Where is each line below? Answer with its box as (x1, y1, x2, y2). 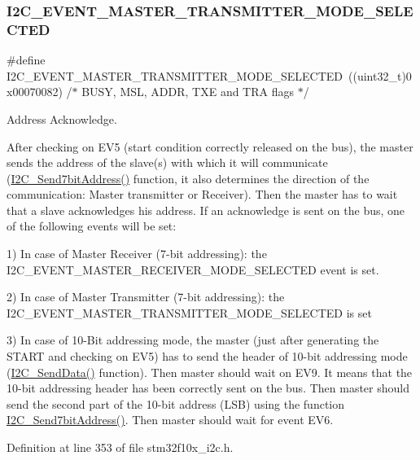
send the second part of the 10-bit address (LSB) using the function (7, 395, 345, 412)
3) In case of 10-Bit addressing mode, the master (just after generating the (7, 331, 379, 348)
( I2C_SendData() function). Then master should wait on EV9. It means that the (7, 363, 413, 380)
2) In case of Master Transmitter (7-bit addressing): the (7, 288, 285, 305)
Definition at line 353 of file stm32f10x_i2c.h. (7, 439, 234, 456)
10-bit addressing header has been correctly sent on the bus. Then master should (7, 379, 409, 396)
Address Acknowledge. (7, 110, 117, 127)
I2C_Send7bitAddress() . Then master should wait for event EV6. (7, 411, 334, 428)
